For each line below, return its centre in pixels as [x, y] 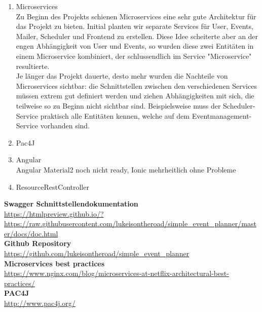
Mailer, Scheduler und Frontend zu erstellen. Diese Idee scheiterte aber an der [137, 36]
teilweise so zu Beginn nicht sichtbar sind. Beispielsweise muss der [118, 105]
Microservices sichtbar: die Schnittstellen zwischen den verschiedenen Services [136, 85]
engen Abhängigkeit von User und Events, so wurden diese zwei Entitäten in [135, 46]
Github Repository [38, 243]
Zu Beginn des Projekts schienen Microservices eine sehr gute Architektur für [136, 16]
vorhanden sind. [65, 126]
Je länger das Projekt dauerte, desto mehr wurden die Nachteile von [122, 76]
